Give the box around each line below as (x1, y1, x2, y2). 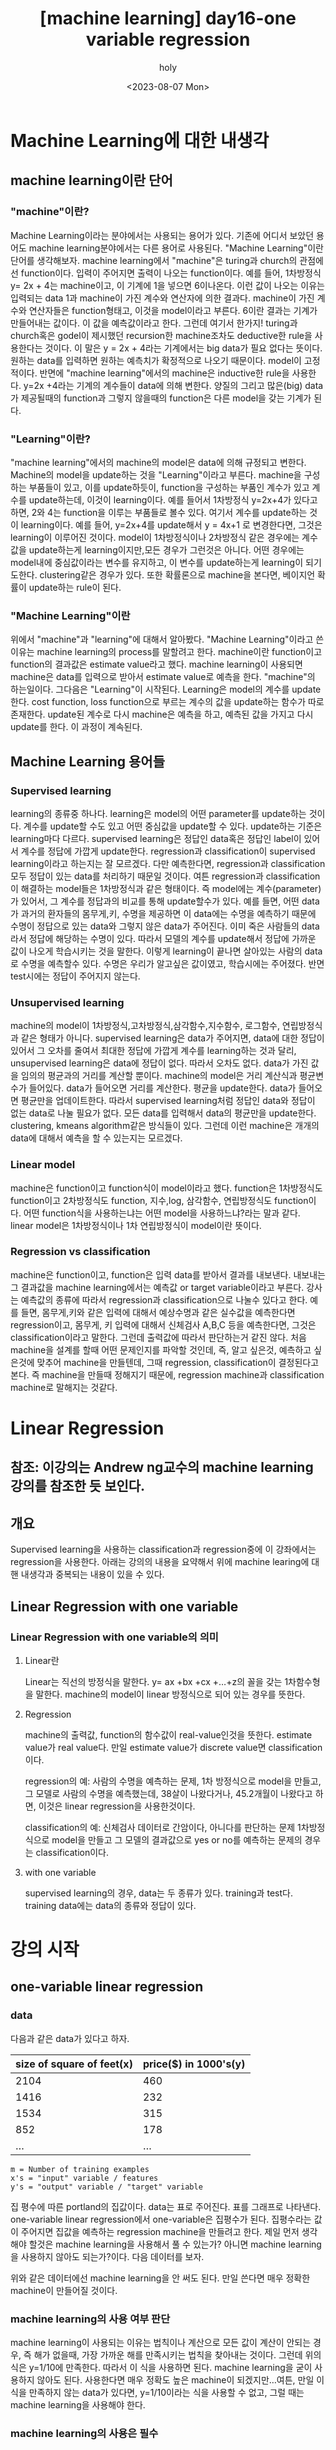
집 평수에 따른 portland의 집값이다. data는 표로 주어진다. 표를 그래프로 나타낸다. (10, 2200, 322, 2212)
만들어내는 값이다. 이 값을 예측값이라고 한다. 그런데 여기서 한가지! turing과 (10, 317, 298, 329)
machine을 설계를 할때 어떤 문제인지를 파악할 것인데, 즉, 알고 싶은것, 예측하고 (10, 1343, 312, 1356)
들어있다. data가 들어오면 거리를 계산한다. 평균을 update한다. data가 (28, 1082, 297, 1094)
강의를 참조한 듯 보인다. (10, 1478, 146, 1495)
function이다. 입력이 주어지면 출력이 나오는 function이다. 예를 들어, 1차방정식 (20, 267, 322, 279)
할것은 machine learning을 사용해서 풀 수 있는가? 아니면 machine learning (28, 2238, 322, 2250)
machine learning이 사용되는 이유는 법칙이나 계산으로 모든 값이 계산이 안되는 (10, 2337, 312, 2349)
